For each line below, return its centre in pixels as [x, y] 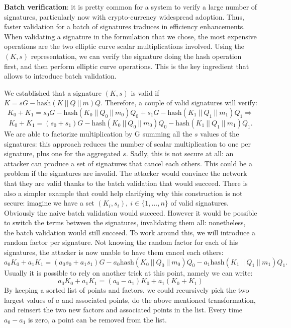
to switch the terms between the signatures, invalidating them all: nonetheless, [125, 222]
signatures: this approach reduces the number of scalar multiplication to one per [128, 143]
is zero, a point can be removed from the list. [97, 320]
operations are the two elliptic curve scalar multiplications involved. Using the [124, 46]
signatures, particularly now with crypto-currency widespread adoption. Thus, [124, 16]
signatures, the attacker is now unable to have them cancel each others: [114, 252]
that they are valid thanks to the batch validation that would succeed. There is [126, 183]
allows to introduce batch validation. [60, 76]
